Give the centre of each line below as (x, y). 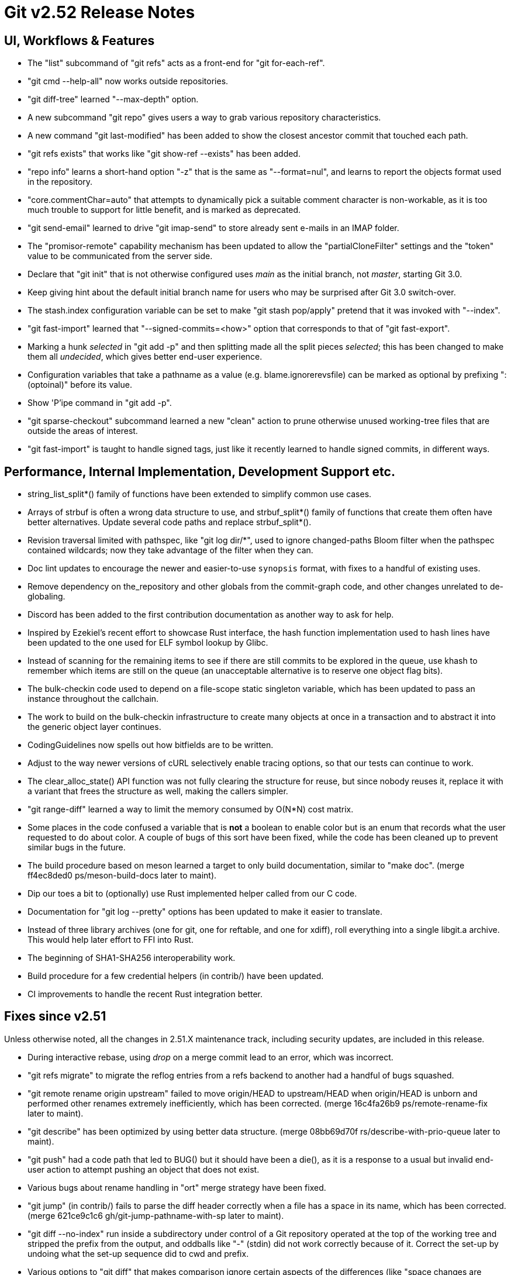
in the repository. (60, 182)
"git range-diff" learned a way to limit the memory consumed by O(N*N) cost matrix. (191, 809)
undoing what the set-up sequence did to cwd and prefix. (138, 1253)
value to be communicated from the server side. (120, 256)
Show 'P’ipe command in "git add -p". (100, 403)
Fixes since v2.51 (55, 1016)
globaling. (46, 597)
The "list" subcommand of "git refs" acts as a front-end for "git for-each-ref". (176, 63)
